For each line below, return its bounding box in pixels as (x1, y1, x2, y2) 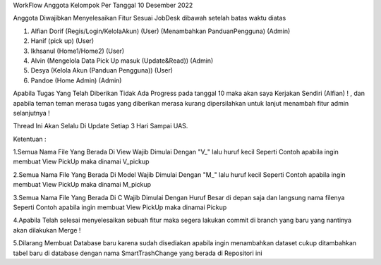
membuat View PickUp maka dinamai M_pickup (13, 180, 152, 189)
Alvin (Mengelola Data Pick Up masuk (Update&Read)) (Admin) (30, 56, 214, 65)
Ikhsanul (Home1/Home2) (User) (30, 47, 125, 55)
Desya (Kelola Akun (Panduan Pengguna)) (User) (30, 66, 173, 75)
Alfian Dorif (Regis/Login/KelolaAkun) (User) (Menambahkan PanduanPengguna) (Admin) (30, 27, 291, 35)
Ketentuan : (13, 135, 47, 143)
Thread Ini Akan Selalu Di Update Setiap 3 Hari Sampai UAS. (13, 122, 188, 130)
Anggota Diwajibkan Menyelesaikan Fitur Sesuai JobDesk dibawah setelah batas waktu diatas (13, 14, 286, 23)
